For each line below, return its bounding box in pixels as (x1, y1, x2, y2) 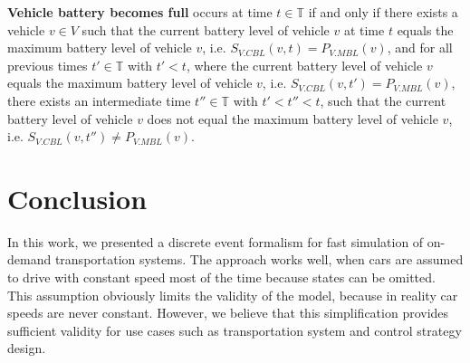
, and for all (387, 38, 453, 57)
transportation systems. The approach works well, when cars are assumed (54, 250, 464, 269)
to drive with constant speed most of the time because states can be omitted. (7, 268, 436, 287)
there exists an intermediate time (7, 91, 191, 110)
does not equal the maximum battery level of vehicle (147, 109, 438, 128)
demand (7, 250, 52, 269)
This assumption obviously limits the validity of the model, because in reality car (7, 285, 458, 304)
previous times (7, 55, 88, 74)
